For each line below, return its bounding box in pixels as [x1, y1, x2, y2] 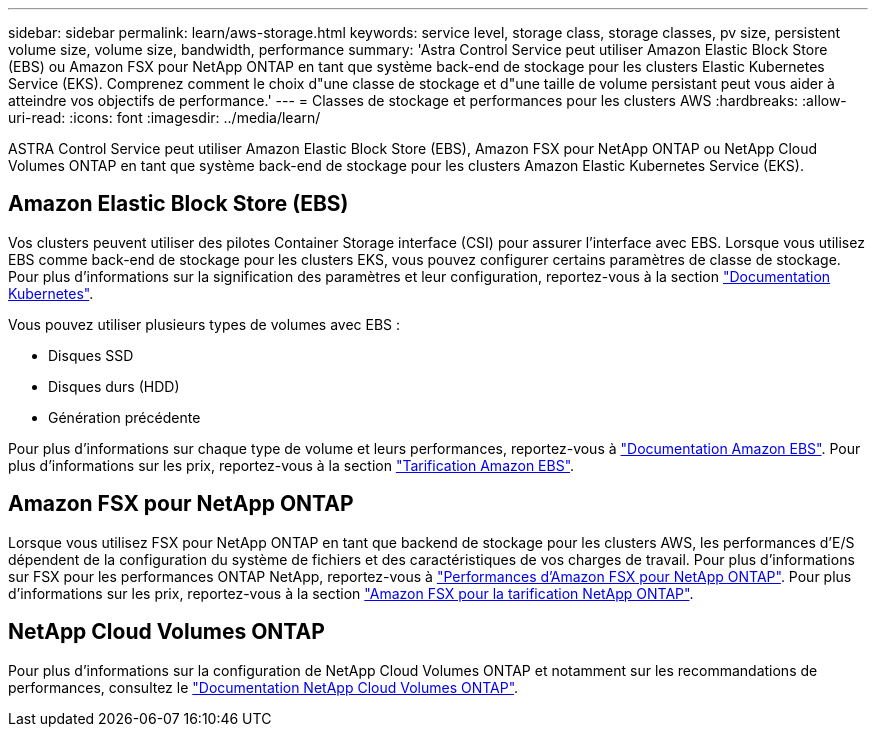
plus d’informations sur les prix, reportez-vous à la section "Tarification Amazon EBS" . [8, 456, 575, 474]
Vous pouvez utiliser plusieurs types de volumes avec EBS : [8, 315, 401, 333]
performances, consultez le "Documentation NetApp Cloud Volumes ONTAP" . [8, 678, 519, 696]
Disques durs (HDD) [48, 377, 180, 395]
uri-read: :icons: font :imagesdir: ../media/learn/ [8, 109, 321, 126]
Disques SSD [48, 346, 134, 364]
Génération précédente [48, 408, 201, 426]
